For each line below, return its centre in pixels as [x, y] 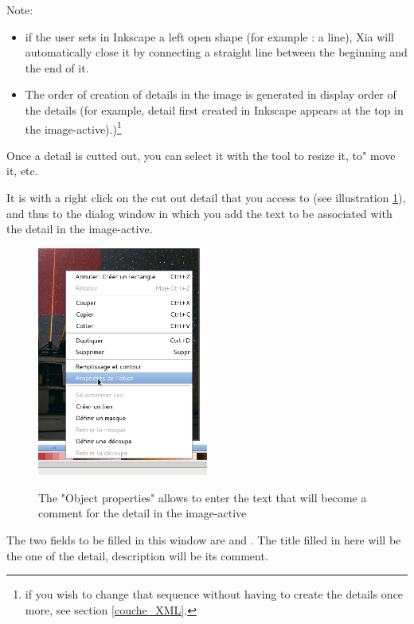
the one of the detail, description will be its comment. [137, 555]
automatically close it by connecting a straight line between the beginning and [216, 52]
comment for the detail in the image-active [143, 513]
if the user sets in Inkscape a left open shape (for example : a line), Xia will [210, 36]
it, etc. [22, 171]
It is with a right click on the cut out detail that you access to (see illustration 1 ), [206, 197]
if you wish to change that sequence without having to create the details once [214, 594]
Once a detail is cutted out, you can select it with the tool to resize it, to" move [201, 155]
